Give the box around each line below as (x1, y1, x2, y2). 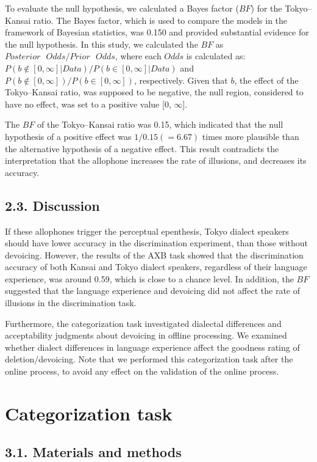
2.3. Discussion (5, 196, 100, 215)
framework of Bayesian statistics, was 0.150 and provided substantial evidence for (5, 26, 309, 38)
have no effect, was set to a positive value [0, (5, 97, 171, 110)
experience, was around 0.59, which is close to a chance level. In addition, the (5, 272, 294, 285)
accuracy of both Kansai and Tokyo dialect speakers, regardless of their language (5, 260, 307, 273)
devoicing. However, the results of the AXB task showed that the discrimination (5, 248, 304, 261)
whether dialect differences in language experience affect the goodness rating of (5, 340, 300, 353)
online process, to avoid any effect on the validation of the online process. (5, 365, 279, 378)
